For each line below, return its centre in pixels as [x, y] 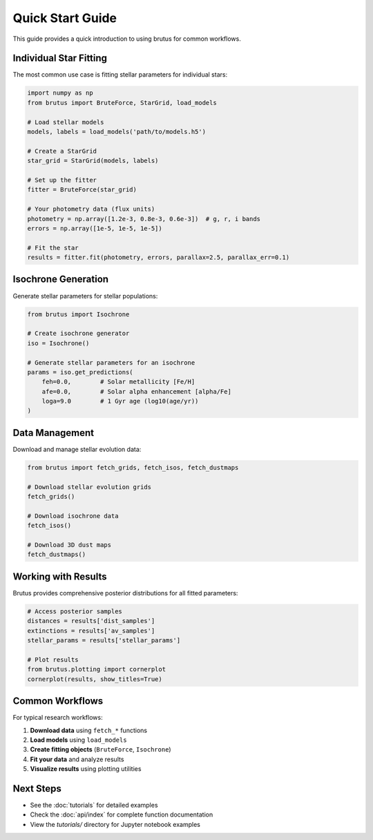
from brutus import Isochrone [78, 314]
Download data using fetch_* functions [89, 730]
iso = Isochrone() [58, 343]
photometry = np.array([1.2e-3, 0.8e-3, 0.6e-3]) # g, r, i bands [144, 219]
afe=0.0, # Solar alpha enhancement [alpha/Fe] [136, 391]
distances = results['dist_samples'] [91, 621]
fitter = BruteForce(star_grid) [82, 190]
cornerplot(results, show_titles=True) [95, 679]
